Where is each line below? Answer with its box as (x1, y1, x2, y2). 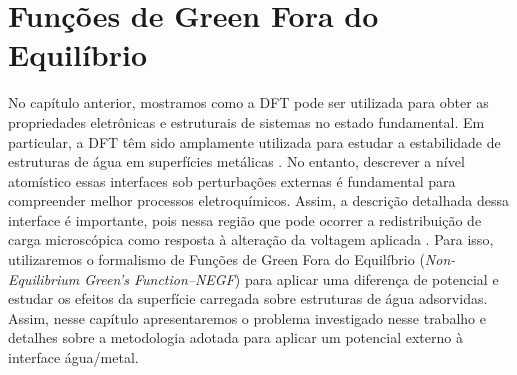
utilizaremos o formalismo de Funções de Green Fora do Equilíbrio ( (8, 249, 425, 270)
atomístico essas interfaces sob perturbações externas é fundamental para (8, 170, 456, 191)
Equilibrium (8, 268, 80, 289)
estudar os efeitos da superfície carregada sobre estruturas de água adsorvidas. (8, 288, 488, 309)
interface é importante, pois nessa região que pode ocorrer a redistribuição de (8, 209, 482, 230)
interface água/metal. (8, 347, 139, 368)
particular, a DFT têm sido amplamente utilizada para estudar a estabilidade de (8, 131, 501, 152)
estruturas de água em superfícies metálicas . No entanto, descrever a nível (8, 151, 465, 172)
